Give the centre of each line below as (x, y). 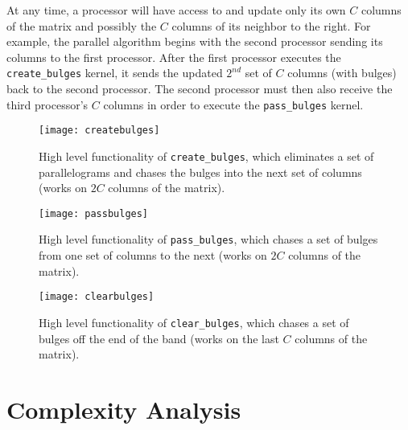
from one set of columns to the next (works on (153, 255)
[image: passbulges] (94, 213)
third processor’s (47, 104)
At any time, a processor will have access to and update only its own (176, 10)
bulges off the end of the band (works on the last (159, 338)
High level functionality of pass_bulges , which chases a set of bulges (208, 239)
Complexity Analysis (124, 409)
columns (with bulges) (342, 73)
